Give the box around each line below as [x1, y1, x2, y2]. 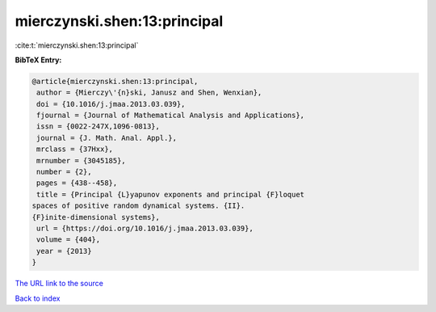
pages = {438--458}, [36, 179, 118, 188]
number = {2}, [36, 167, 92, 177]
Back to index [15, 293, 61, 303]
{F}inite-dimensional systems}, [31, 213, 161, 221]
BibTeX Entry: [15, 55, 62, 65]
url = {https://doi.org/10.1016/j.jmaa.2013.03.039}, [36, 224, 254, 233]
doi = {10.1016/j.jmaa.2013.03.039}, [36, 99, 186, 108]
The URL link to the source [15, 279, 104, 289]
